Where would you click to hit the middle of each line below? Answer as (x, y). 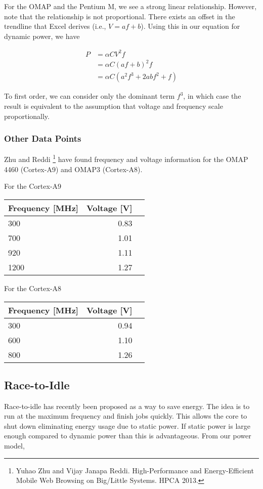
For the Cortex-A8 (33, 288)
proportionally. (27, 116)
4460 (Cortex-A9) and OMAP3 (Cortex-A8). (73, 169)
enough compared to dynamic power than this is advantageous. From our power (128, 436)
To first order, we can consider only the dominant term (90, 96)
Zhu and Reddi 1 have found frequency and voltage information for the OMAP (126, 158)
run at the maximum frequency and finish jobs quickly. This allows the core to (126, 416)
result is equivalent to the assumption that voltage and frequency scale (114, 106)
